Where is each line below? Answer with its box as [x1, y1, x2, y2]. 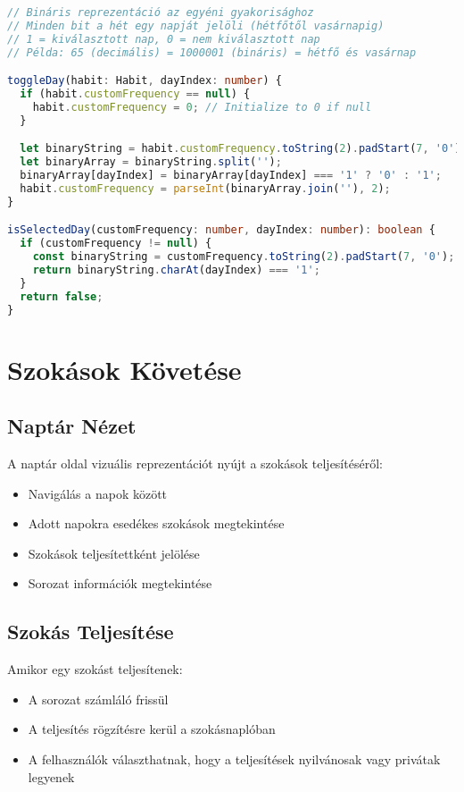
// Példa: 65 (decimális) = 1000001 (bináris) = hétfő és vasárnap [7, 46, 417, 59]
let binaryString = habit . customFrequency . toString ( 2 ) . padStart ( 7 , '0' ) [20, 142, 461, 156]
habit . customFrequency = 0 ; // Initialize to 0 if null [32, 100, 372, 114]
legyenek [28, 767, 75, 786]
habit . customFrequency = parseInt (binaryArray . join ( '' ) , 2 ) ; [20, 181, 391, 195]
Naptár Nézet [7, 412, 137, 440]
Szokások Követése [7, 350, 242, 387]
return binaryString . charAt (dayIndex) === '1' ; [32, 263, 320, 276]
